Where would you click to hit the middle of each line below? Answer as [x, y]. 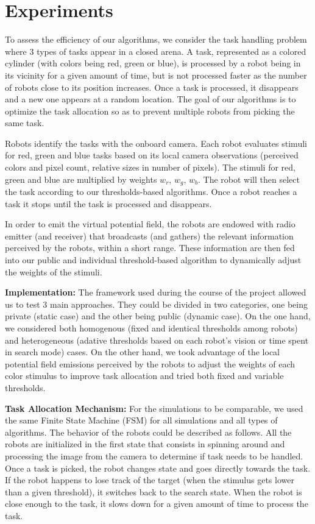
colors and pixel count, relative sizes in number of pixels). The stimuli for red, [150, 167]
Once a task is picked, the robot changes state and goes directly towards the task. [158, 468]
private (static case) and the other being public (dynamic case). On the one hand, [158, 316]
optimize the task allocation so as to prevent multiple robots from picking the [150, 111]
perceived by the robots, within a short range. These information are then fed [150, 248]
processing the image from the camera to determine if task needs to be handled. [154, 455]
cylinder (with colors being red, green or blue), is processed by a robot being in [153, 63]
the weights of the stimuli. [54, 271]
